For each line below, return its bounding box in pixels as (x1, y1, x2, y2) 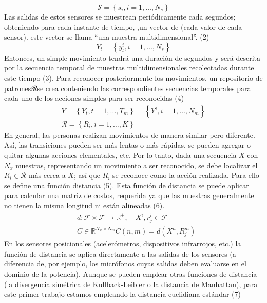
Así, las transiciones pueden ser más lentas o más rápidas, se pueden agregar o (4, 139, 251, 150)
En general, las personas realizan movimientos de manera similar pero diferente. (4, 129, 255, 140)
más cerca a (29, 170, 66, 181)
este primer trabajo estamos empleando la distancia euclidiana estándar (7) (4, 289, 241, 299)
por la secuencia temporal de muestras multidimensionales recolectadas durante (4, 62, 254, 73)
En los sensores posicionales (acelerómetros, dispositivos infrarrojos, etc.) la (4, 238, 241, 249)
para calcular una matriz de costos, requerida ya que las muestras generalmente (4, 190, 254, 201)
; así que (73, 170, 100, 181)
